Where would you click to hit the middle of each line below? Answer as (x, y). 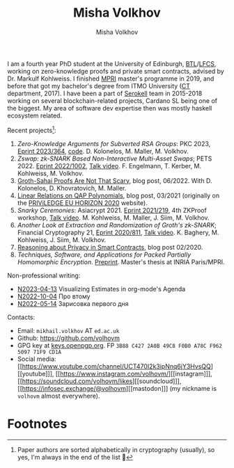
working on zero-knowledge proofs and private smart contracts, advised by (116, 71)
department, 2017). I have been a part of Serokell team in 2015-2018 (105, 93)
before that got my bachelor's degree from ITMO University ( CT (99, 86)
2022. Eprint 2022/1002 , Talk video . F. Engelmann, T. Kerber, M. (109, 166)
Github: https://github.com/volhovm (69, 338)
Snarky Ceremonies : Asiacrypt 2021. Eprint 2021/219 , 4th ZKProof (112, 210)
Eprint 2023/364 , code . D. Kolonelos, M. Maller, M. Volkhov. (103, 151)
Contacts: (21, 317)
